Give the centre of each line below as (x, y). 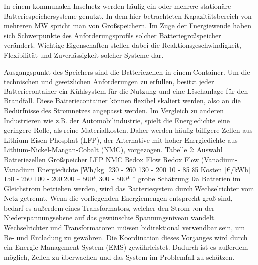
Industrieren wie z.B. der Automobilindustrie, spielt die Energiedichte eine (117, 120)
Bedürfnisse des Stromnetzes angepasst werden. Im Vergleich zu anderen (114, 110)
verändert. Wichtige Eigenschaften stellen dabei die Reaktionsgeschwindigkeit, (123, 45)
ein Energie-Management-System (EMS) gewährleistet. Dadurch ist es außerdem (126, 247)
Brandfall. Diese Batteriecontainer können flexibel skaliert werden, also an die (122, 101)
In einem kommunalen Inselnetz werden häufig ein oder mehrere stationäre (118, 6)
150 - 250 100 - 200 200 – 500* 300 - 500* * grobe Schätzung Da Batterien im (122, 179)
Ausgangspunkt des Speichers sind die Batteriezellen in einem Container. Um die (127, 71)
